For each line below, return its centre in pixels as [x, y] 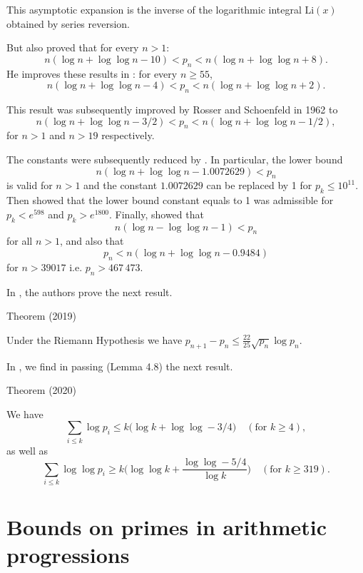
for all [20, 241]
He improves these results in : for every [92, 73]
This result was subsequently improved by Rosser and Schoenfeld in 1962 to [172, 109]
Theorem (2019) [42, 316]
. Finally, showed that [157, 214]
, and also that [92, 241]
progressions [68, 555]
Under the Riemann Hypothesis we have [94, 339]
